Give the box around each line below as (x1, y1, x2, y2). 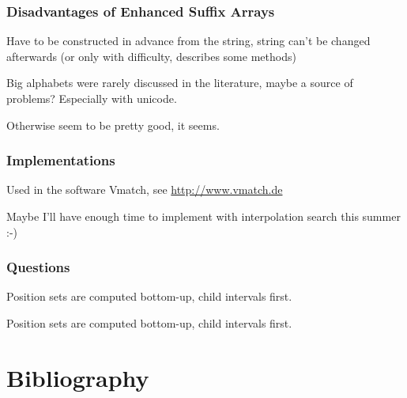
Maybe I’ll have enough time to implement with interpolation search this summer (6, 208, 401, 224)
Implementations (6, 150, 115, 170)
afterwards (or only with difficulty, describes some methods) (6, 47, 296, 64)
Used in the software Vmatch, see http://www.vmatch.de (6, 181, 283, 198)
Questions (6, 257, 70, 277)
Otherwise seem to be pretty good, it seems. (6, 116, 220, 133)
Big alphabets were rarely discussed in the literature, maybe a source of (6, 74, 353, 91)
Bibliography (6, 361, 149, 393)
